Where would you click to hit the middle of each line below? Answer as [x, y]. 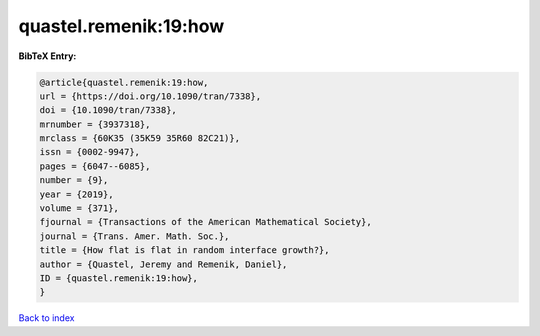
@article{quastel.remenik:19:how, [124, 82]
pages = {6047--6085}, [95, 166]
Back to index [46, 318]
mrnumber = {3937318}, [95, 124]
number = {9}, [74, 180]
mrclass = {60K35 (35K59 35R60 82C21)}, [139, 138]
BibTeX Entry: [47, 56]
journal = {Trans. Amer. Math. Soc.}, [134, 236]
